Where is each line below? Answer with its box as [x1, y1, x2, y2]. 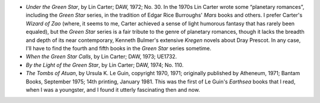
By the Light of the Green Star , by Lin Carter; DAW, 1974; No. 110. [25, 61, 184, 68]
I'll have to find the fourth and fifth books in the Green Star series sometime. [25, 44, 212, 51]
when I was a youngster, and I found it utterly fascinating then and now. [25, 86, 200, 93]
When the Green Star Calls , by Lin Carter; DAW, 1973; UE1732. [25, 53, 177, 60]
